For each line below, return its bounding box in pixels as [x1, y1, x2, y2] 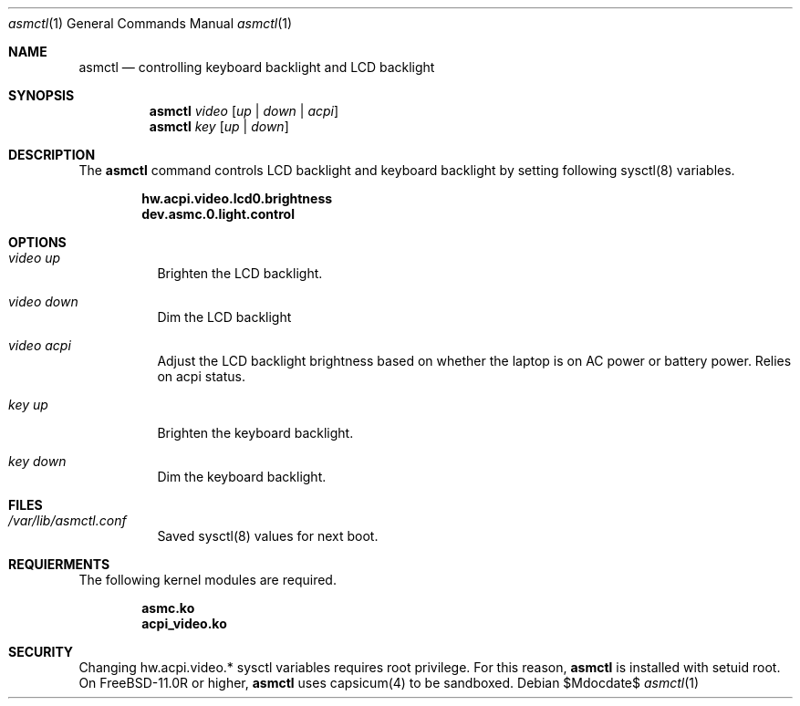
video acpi [8, 337, 71, 353]
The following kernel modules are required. [78, 572, 337, 587]
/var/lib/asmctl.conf [8, 513, 127, 528]
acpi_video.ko [141, 616, 227, 631]
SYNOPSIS [8, 88, 75, 103]
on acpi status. [157, 369, 245, 384]
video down [8, 294, 78, 309]
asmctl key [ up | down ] [149, 119, 289, 134]
